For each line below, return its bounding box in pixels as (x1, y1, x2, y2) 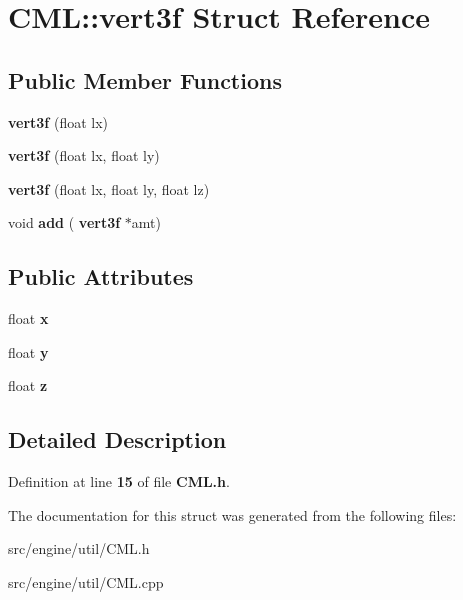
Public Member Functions (8, 64, 282, 95)
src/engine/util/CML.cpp (8, 571, 164, 592)
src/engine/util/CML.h (8, 538, 150, 559)
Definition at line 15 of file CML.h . (8, 471, 230, 492)
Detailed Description (8, 424, 227, 455)
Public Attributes (8, 261, 194, 292)
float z (8, 375, 48, 396)
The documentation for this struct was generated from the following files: (8, 504, 457, 525)
